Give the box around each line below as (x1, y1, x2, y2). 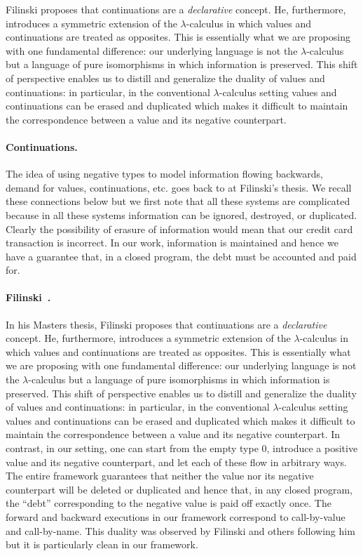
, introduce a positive (266, 441, 358, 456)
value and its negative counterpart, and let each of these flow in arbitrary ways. (6, 454, 347, 469)
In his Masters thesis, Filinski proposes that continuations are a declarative (6, 317, 327, 331)
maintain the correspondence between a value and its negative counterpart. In (6, 427, 341, 442)
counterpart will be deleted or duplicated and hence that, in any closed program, (6, 482, 352, 496)
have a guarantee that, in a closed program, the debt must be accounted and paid (6, 249, 357, 263)
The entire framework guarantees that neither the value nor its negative (6, 468, 314, 483)
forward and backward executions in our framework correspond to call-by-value (6, 510, 345, 524)
